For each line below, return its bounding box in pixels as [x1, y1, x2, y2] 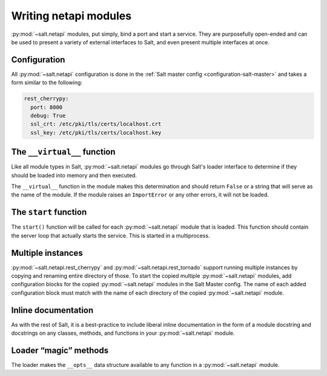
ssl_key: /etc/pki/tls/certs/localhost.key [30, 129, 162, 136]
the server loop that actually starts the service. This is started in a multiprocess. [11, 232, 210, 239]
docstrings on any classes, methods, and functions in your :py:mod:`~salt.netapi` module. [11, 329, 236, 337]
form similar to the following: [11, 79, 83, 86]
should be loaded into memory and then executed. [11, 172, 137, 179]
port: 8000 [30, 104, 63, 110]
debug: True [30, 112, 66, 119]
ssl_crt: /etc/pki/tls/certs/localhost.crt [30, 121, 162, 127]
